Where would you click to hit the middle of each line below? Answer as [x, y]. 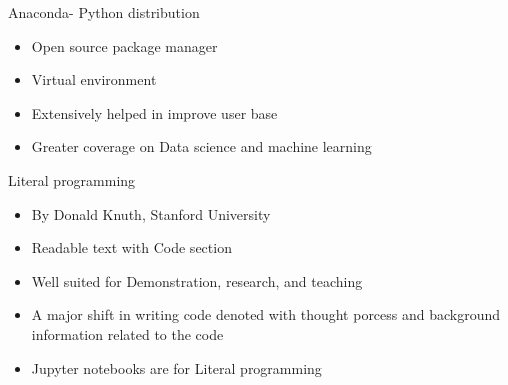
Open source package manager [124, 45]
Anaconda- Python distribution [104, 12]
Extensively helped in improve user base [154, 112]
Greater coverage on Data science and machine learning [201, 146]
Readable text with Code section [131, 247]
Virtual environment [94, 79]
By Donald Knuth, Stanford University [151, 213]
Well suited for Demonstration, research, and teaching [197, 280]
